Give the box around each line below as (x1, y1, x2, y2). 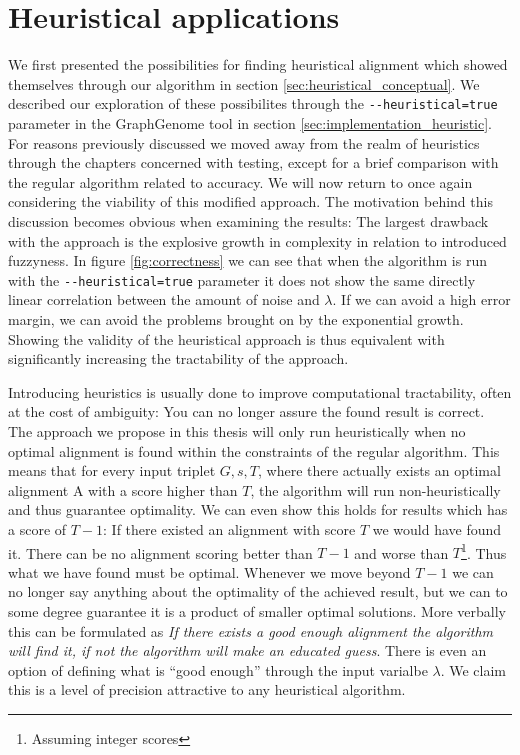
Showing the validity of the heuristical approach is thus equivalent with (8, 328, 445, 349)
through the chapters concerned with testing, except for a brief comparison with (8, 152, 499, 173)
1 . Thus (461, 539, 507, 563)
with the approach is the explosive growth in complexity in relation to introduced (8, 230, 507, 251)
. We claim (440, 659, 507, 680)
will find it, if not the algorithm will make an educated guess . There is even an (8, 640, 487, 661)
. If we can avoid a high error (332, 289, 511, 310)
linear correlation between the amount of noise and (8, 289, 320, 310)
